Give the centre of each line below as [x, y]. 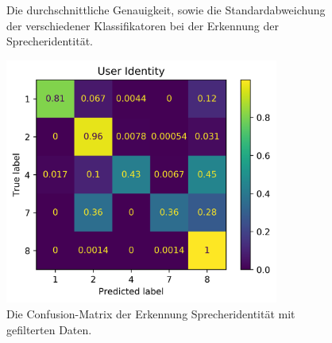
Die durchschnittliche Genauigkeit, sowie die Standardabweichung [166, 10]
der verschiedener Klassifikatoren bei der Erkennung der [143, 25]
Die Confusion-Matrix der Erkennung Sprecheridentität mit [151, 313]
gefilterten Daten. [49, 329]
